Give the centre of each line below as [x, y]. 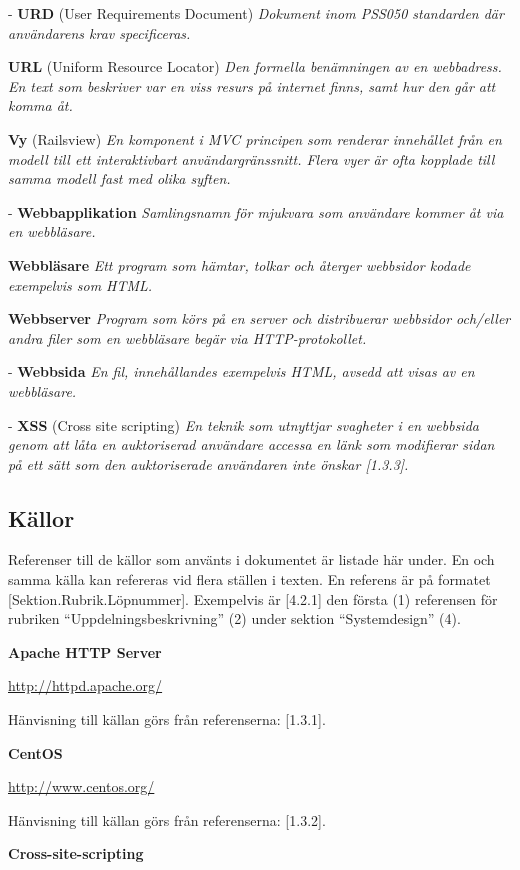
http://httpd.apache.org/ [85, 685]
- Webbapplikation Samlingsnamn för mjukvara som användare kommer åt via [256, 211]
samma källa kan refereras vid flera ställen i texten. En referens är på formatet [249, 579]
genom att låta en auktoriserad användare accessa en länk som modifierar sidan [251, 444]
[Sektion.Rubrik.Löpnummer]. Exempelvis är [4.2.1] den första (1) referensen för [253, 598]
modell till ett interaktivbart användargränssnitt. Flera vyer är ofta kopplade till [251, 158]
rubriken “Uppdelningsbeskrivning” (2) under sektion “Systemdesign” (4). [234, 618]
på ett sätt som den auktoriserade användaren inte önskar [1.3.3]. [208, 463]
